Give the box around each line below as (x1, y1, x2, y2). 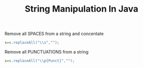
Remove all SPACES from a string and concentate (4, 31, 104, 37)
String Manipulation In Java (24, 3, 139, 15)
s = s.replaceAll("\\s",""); (4, 40, 60, 45)
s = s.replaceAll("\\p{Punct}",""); (4, 58, 75, 64)
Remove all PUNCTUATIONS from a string (4, 49, 89, 55)
